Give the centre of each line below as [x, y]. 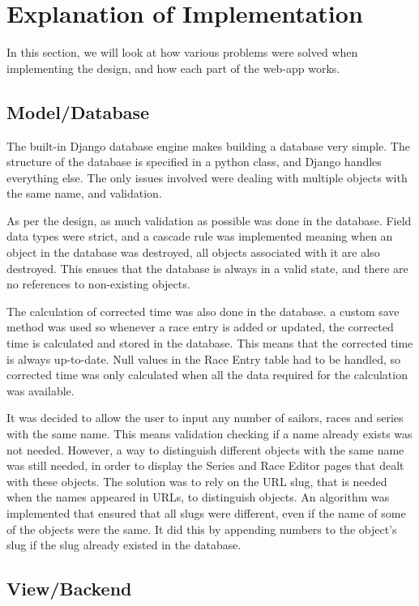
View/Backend [69, 589]
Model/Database [78, 111]
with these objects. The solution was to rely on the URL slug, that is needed [197, 481]
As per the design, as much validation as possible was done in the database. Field [209, 220]
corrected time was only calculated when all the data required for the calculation [207, 375]
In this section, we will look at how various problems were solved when [182, 52]
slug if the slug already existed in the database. [124, 545]
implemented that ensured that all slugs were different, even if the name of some [206, 512]
